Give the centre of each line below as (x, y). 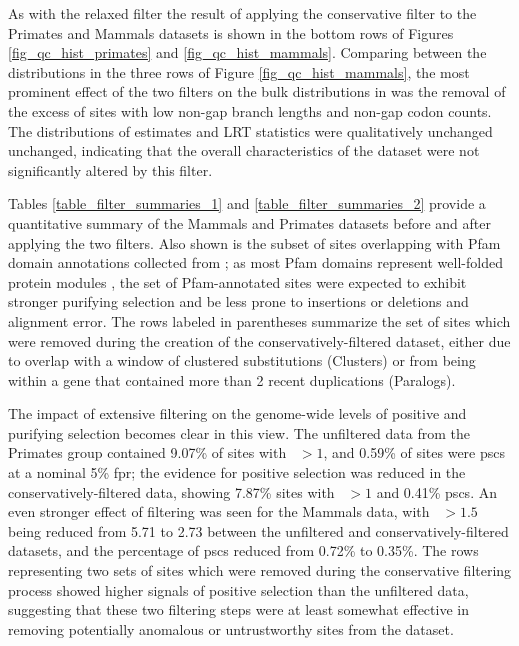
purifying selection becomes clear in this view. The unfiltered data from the (239, 432)
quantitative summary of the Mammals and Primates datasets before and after (249, 222)
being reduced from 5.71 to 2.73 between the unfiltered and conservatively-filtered (258, 530)
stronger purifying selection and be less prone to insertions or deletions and (238, 301)
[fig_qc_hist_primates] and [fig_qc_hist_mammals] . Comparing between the (247, 52)
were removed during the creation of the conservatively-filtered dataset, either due (259, 340)
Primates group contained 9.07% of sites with (147, 452)
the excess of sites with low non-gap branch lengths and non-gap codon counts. (250, 110)
